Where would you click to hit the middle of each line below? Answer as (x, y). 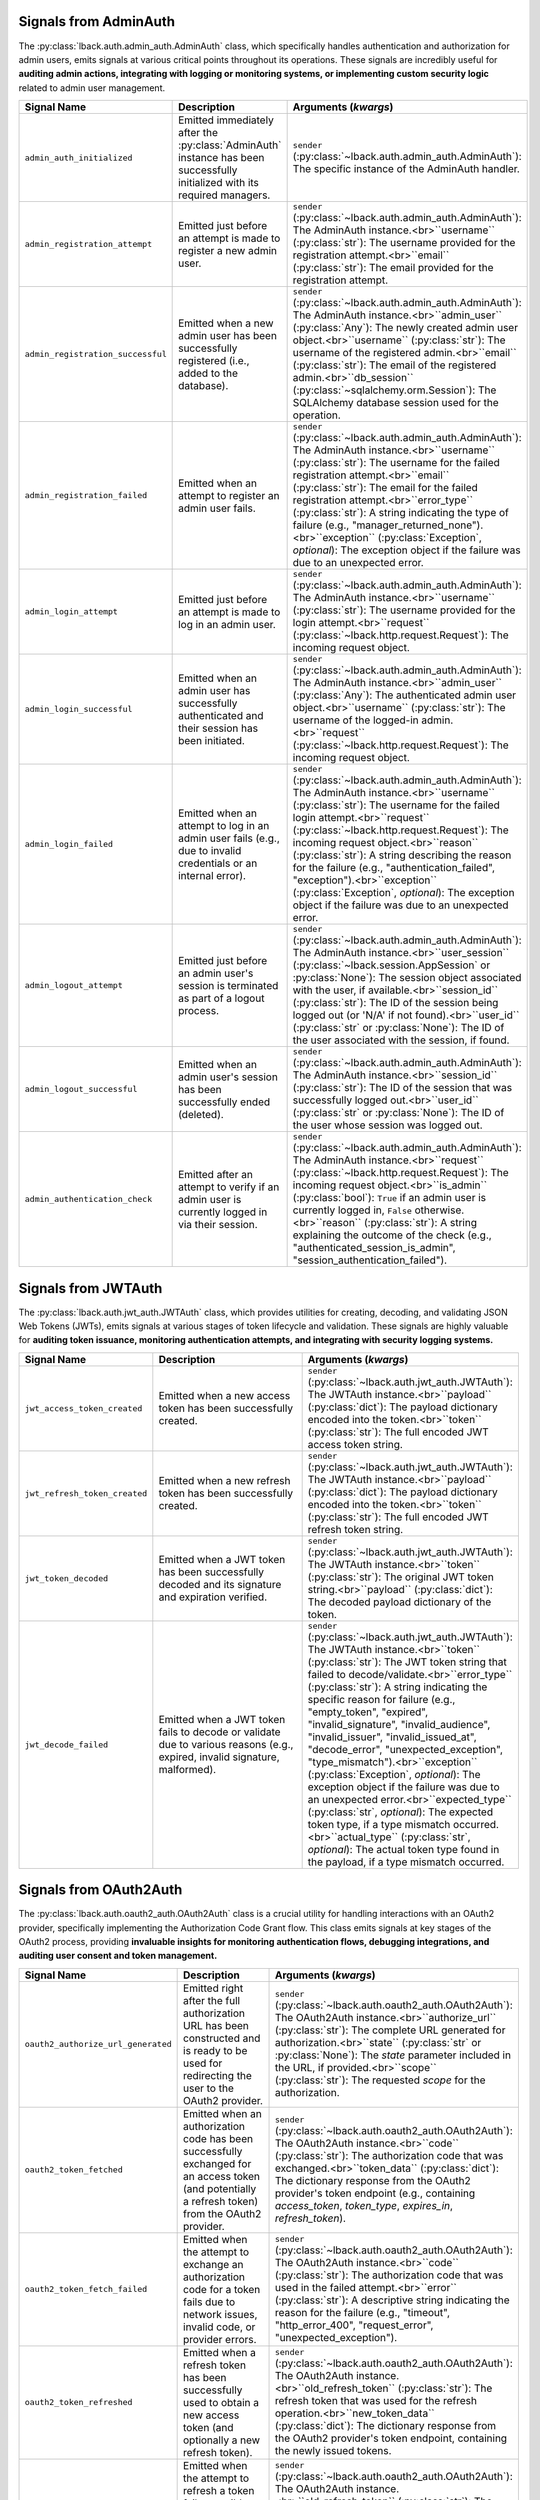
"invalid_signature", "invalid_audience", (399, 1724)
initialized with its (219, 183)
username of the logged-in (355, 720)
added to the (208, 373)
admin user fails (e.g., (229, 838)
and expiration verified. (213, 1597)
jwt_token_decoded (66, 1578)
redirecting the (217, 2075)
